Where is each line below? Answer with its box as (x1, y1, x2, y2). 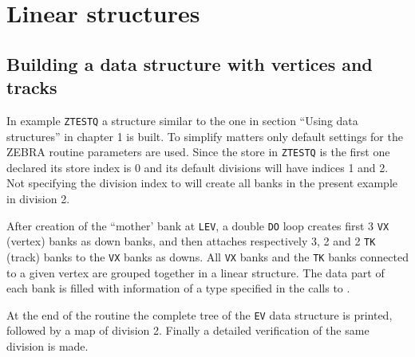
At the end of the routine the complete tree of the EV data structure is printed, (6, 306, 393, 323)
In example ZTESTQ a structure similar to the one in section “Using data (6, 112, 358, 128)
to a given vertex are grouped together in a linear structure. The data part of (6, 264, 385, 280)
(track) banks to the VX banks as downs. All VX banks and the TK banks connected (6, 248, 409, 265)
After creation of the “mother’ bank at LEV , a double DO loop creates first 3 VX (6, 217, 389, 233)
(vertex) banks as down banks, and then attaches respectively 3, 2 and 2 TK (6, 233, 376, 249)
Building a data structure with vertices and (6, 51, 373, 76)
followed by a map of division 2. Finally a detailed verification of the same (6, 322, 370, 339)
